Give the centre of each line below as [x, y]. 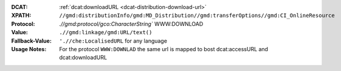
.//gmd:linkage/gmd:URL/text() [106, 32]
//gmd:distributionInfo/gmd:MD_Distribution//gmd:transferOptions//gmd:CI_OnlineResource [197, 16]
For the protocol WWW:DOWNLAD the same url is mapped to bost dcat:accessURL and [164, 49]
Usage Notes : [29, 49]
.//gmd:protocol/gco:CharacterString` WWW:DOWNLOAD [131, 23]
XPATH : [21, 16]
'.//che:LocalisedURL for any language [113, 41]
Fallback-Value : [31, 41]
